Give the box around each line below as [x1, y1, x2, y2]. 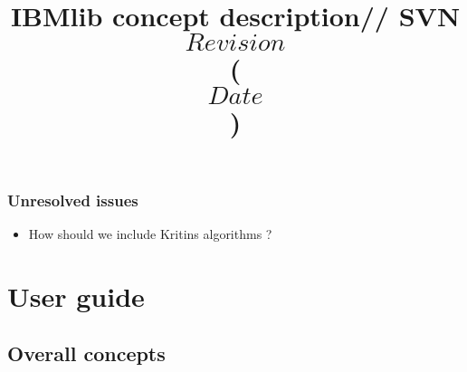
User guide [7, 277, 145, 314]
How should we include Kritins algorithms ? [28, 224, 272, 243]
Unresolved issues [7, 188, 138, 211]
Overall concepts [7, 339, 166, 367]
